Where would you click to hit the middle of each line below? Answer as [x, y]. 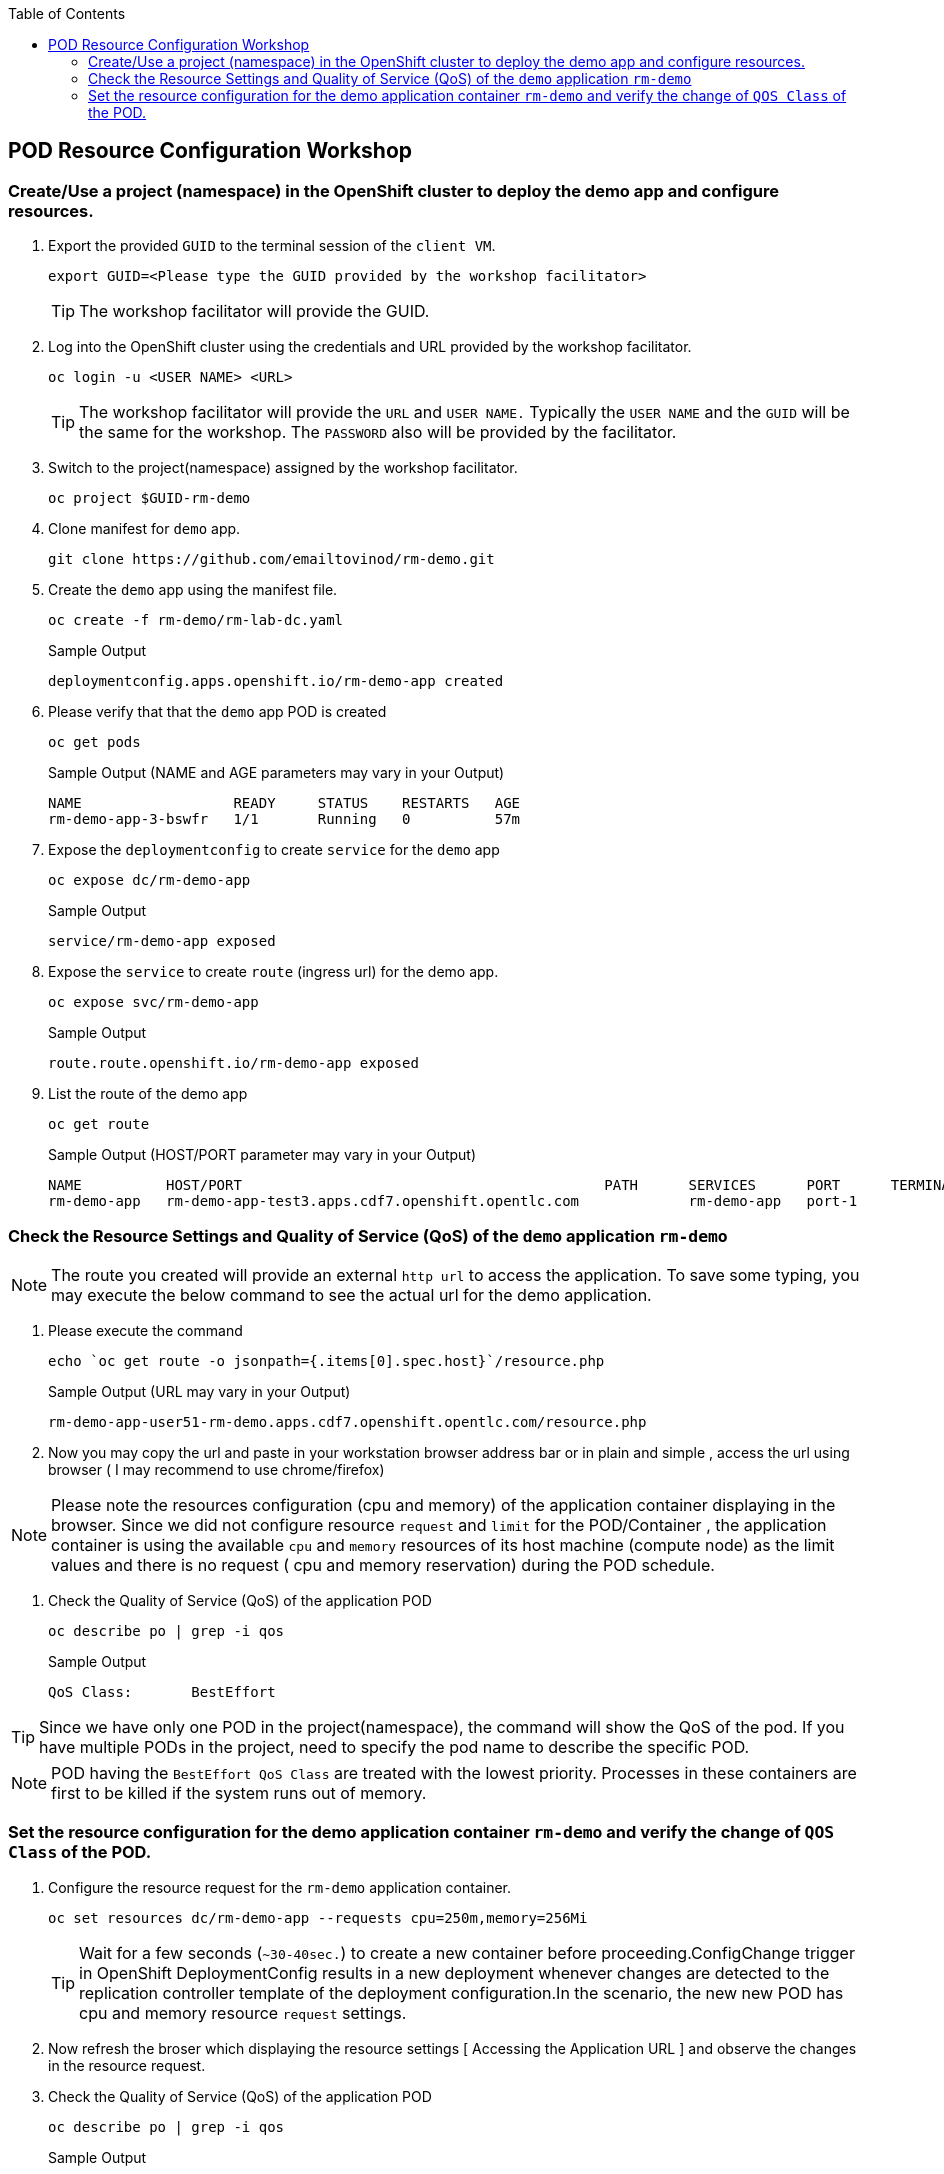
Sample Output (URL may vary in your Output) [199, 1391]
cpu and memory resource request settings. [243, 2012]
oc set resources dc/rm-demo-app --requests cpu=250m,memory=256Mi [318, 1917]
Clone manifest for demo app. [144, 529]
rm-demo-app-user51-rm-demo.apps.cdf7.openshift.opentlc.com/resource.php [347, 1421]
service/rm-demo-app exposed [162, 941]
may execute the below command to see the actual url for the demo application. [351, 1294]
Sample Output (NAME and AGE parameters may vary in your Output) [276, 773]
